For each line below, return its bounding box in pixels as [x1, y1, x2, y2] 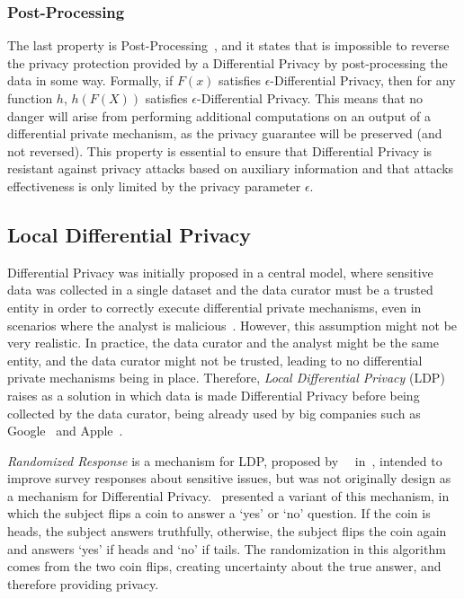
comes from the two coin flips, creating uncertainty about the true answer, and [7, 557, 442, 576]
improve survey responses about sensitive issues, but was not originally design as [7, 469, 451, 488]
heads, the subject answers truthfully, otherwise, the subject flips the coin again [7, 522, 447, 541]
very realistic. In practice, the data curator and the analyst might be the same [7, 333, 439, 352]
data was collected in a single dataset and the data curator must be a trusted [7, 280, 433, 299]
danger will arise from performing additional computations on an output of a [7, 106, 431, 125]
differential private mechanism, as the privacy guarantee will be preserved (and [7, 124, 442, 143]
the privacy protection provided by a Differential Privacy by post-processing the [7, 53, 448, 72]
